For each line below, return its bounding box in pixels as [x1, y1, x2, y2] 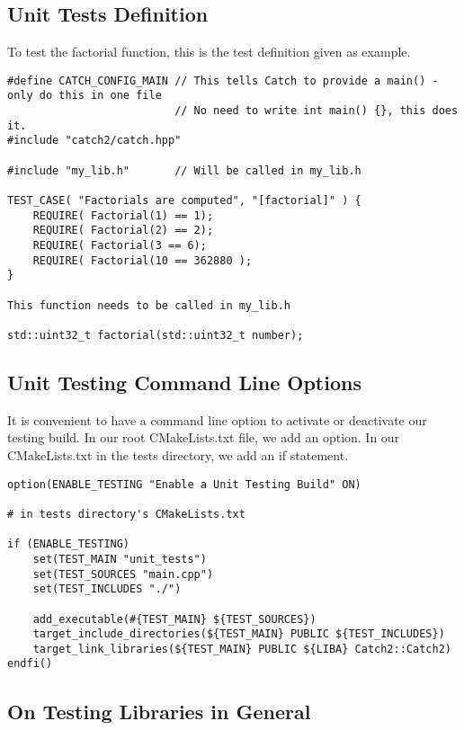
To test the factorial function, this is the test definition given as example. [7, 42, 411, 61]
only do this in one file [7, 89, 162, 102]
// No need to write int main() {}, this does [174, 104, 459, 118]
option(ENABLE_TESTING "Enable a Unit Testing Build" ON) [7, 477, 361, 491]
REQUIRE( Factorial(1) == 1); [32, 209, 214, 222]
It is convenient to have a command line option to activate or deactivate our [7, 410, 427, 429]
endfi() [7, 657, 53, 671]
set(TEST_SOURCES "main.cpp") [32, 567, 214, 581]
